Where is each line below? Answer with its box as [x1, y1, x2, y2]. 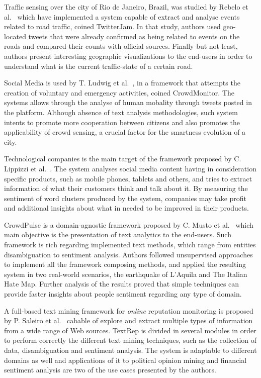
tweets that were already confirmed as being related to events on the [28, 31, 240, 41]
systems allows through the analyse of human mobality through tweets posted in [4, 97, 252, 108]
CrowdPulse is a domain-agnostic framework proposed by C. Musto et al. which [4, 219, 253, 230]
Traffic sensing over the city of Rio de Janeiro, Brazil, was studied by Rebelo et [4, 2, 248, 12]
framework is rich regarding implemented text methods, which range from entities [4, 239, 256, 250]
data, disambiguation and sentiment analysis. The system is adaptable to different [4, 345, 257, 355]
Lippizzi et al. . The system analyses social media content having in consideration [4, 163, 256, 173]
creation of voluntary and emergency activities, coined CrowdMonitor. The [4, 87, 235, 98]
